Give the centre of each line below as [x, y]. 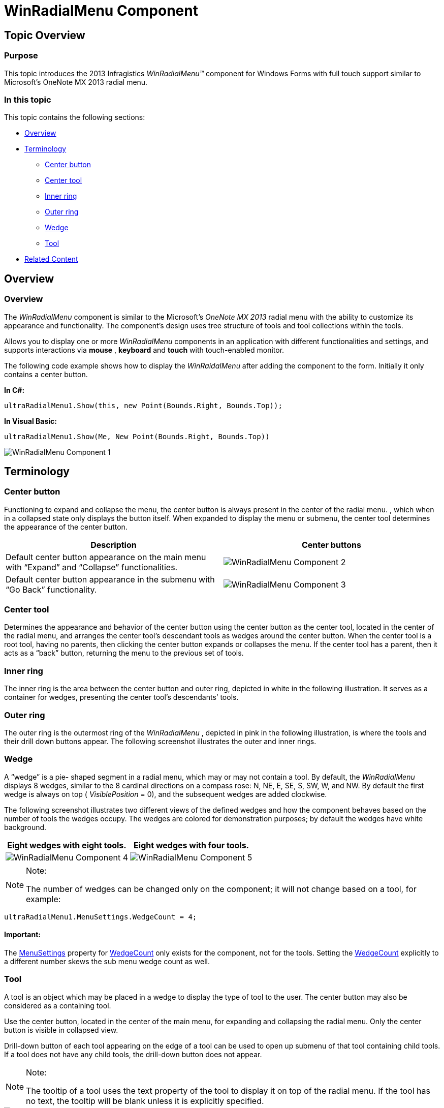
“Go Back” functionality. [51, 589]
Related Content [51, 259]
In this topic [28, 99]
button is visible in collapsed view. [61, 1030]
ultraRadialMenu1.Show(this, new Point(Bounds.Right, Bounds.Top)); [143, 405]
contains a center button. [46, 374]
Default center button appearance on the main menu [106, 557]
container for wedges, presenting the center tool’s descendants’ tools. [121, 697]
